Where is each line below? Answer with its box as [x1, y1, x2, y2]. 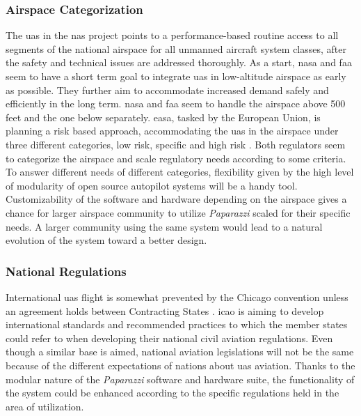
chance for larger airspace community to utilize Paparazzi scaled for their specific [6, 205, 351, 219]
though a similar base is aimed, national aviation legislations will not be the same [6, 344, 354, 359]
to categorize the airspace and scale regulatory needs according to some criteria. [6, 151, 346, 165]
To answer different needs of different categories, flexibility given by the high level [6, 164, 354, 179]
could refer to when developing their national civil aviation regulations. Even [6, 330, 333, 345]
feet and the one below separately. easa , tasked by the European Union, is [6, 109, 321, 124]
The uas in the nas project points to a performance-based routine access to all [6, 28, 339, 43]
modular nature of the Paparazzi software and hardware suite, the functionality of [6, 371, 355, 386]
